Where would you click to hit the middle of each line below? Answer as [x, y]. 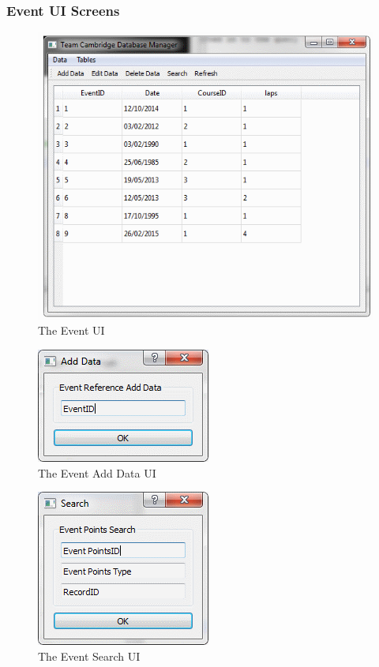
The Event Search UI [89, 656]
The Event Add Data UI [97, 472]
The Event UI [71, 330]
